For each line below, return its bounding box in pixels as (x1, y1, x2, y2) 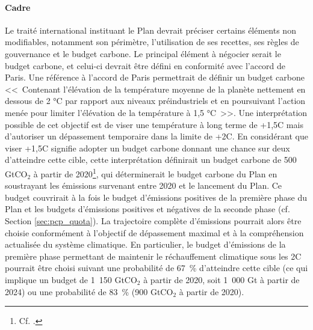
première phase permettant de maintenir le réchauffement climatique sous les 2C (5, 249, 302, 262)
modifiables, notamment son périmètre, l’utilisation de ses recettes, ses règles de (5, 35, 299, 48)
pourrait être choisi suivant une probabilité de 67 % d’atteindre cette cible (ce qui (5, 261, 308, 274)
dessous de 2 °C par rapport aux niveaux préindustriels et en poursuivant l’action (5, 94, 306, 107)
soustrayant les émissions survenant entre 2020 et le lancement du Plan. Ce (5, 179, 282, 192)
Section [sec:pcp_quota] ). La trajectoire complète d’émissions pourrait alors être (5, 214, 302, 227)
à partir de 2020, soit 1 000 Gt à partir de (143, 273, 300, 286)
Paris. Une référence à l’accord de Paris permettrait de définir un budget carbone (5, 71, 305, 84)
